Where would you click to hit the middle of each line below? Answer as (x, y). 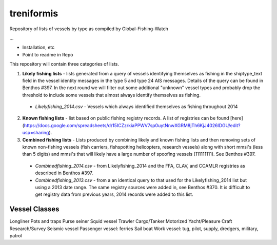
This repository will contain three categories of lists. (64, 64)
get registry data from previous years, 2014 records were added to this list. (114, 194)
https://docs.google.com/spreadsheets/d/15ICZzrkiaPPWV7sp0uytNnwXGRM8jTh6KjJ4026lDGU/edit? (132, 125)
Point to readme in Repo (48, 54)
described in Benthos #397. (64, 173)
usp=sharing (36, 133)
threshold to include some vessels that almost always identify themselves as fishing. (112, 95)
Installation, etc (38, 47)
